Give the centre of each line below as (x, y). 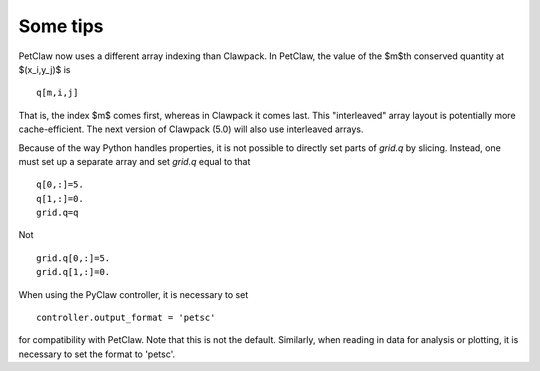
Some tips (61, 26)
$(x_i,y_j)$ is (44, 69)
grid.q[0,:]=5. (73, 258)
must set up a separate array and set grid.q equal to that (134, 161)
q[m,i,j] (57, 93)
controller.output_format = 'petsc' (126, 318)
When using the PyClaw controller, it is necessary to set (133, 294)
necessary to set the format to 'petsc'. (97, 354)
